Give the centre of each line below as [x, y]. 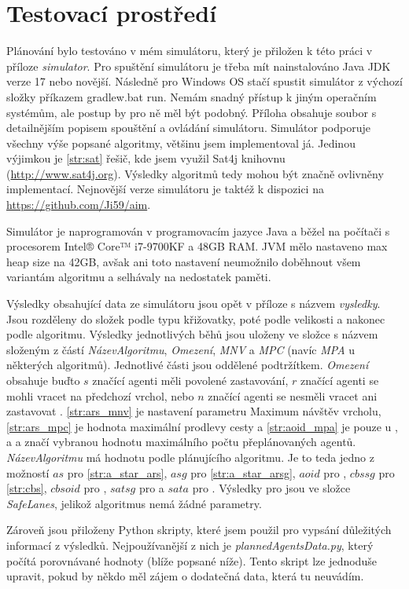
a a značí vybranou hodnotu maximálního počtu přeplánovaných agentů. [181, 442]
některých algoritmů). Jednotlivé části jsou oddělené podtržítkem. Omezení [188, 365]
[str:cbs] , [27, 488]
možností [28, 472]
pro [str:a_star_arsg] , [243, 472]
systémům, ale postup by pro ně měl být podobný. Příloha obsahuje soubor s [192, 112]
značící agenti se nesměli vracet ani [293, 395]
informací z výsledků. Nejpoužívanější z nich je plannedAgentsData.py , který [190, 545]
